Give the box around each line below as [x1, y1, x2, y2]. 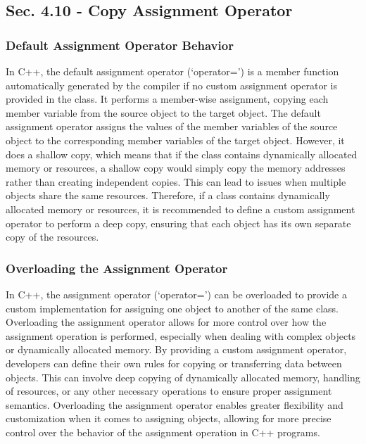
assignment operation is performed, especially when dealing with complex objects [6, 328, 356, 343]
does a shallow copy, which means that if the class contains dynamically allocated [6, 146, 358, 161]
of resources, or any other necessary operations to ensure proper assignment [6, 383, 332, 398]
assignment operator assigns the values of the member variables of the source [6, 119, 338, 134]
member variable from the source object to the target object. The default [6, 105, 321, 120]
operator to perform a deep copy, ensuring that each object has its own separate [6, 215, 351, 230]
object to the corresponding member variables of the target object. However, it [6, 132, 345, 147]
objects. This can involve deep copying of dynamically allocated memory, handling [6, 369, 360, 384]
